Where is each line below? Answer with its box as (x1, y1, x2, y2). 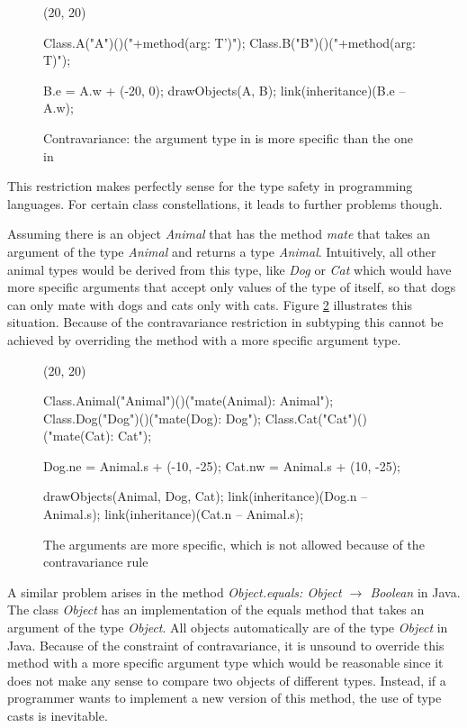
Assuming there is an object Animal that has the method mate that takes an (7, 224, 431, 243)
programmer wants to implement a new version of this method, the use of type (7, 688, 442, 707)
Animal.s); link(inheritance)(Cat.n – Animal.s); (43, 505, 304, 523)
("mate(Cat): (43, 426, 114, 445)
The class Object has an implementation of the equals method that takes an (7, 600, 425, 619)
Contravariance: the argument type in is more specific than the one (43, 128, 413, 147)
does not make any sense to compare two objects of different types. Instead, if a (7, 670, 446, 689)
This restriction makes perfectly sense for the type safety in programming (7, 177, 413, 196)
